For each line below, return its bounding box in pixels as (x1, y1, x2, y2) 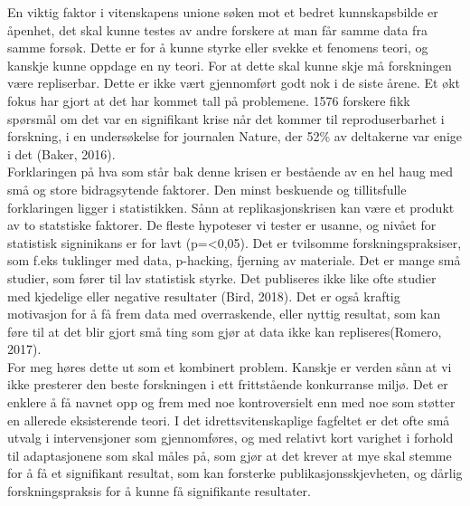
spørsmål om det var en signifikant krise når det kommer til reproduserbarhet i (7, 109, 445, 128)
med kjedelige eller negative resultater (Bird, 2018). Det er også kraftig (7, 286, 400, 305)
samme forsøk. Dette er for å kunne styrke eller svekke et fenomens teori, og (7, 38, 428, 57)
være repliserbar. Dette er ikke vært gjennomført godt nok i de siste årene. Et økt (7, 73, 461, 92)
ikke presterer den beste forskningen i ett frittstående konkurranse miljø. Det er (7, 375, 448, 394)
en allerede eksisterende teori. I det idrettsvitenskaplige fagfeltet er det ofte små (7, 410, 450, 429)
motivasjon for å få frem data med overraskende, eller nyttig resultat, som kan (7, 304, 441, 323)
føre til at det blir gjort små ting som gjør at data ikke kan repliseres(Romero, (7, 321, 442, 340)
